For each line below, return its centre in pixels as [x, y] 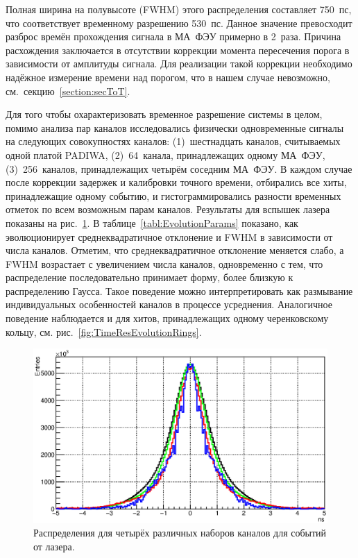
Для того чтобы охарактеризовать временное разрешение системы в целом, [164, 114]
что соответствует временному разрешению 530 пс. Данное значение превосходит [179, 23]
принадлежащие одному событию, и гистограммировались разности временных [173, 195]
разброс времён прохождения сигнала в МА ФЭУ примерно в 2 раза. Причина [173, 36]
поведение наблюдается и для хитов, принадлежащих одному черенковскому [167, 318]
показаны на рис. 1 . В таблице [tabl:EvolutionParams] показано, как [152, 222]
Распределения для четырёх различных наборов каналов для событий [180, 533]
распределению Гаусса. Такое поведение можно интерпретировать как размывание [179, 290]
